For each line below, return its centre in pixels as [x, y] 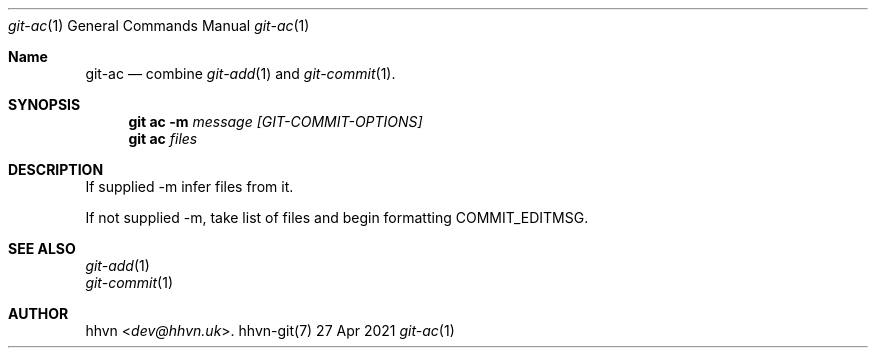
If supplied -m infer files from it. [189, 186]
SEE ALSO [42, 248]
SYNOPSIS [44, 104]
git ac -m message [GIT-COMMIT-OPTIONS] [275, 121]
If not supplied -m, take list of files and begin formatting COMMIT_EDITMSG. [337, 217]
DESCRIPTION [56, 169]
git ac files [163, 138]
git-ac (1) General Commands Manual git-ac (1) [159, 25]
